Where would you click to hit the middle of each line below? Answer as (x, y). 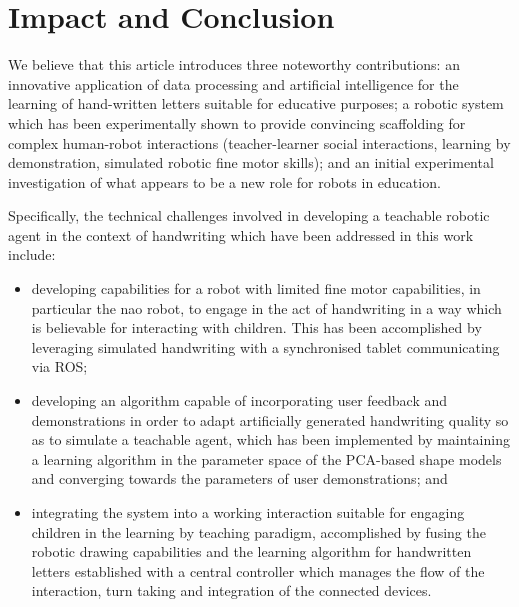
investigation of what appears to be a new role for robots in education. (224, 181)
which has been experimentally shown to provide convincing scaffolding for (237, 122)
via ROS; (59, 366)
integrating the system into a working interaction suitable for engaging (248, 512)
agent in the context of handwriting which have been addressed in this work (241, 234)
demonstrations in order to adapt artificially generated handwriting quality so (270, 419)
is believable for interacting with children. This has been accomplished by (256, 327)
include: (32, 254)
